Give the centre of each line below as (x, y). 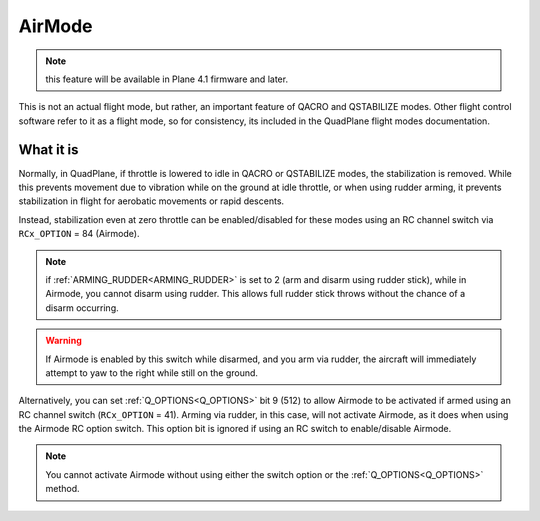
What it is (48, 149)
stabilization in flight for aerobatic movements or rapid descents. (151, 201)
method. (62, 489)
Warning (63, 341)
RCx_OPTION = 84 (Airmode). (79, 234)
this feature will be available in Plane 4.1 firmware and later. (167, 79)
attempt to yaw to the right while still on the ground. (152, 372)
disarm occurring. (82, 307)
